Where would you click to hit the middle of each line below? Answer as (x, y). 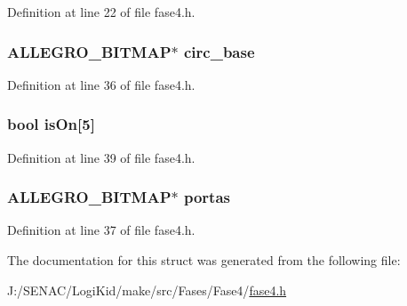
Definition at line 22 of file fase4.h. (101, 12)
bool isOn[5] (51, 124)
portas (207, 197)
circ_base (219, 51)
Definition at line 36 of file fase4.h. (101, 84)
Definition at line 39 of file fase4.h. (101, 157)
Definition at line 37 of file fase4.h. (101, 230)
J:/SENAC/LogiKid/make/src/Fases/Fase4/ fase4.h (147, 290)
